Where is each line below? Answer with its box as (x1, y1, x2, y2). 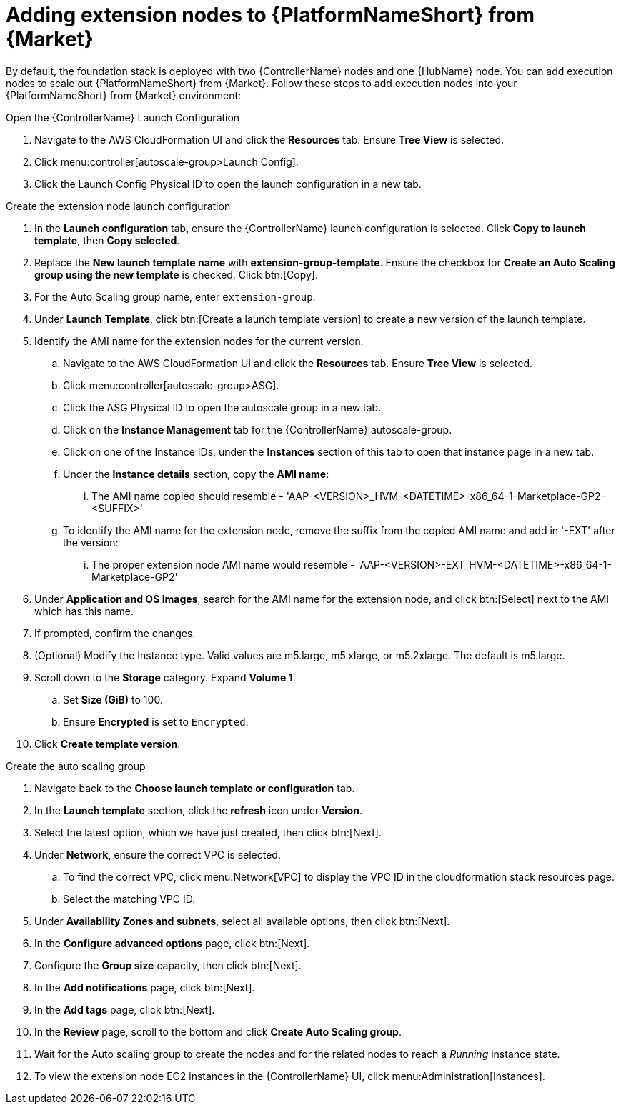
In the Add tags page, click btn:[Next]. (34, 1003, 215, 1016)
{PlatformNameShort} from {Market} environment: (6, 89, 242, 101)
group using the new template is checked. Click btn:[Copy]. (34, 268, 318, 281)
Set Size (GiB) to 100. (63, 693, 163, 706)
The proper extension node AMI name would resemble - (91, 558, 355, 571)
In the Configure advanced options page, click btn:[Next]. (34, 936, 310, 949)
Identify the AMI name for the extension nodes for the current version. (34, 334, 364, 347)
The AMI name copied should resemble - (91, 489, 284, 502)
